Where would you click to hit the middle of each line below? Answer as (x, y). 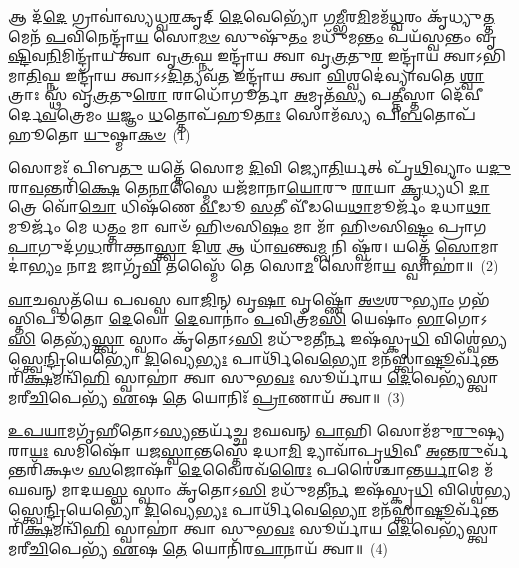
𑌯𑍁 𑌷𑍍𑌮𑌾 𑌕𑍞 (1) (137, 133)
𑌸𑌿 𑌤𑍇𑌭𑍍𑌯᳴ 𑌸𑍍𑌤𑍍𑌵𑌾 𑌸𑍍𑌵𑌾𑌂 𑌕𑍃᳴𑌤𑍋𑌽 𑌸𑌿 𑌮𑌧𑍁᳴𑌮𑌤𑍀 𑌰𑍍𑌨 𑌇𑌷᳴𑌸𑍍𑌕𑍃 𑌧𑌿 (219, 337)
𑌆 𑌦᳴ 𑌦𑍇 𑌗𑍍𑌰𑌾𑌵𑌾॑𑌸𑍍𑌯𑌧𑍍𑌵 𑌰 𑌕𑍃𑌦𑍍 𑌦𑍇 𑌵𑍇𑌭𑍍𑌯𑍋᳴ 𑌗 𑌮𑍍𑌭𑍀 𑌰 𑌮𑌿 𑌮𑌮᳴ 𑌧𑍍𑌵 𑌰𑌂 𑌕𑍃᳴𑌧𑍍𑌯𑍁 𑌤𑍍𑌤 (251, 16)
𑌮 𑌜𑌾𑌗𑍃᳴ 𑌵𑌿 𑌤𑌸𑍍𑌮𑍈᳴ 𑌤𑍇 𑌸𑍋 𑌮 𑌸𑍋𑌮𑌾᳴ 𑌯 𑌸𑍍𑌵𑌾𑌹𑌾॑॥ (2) (293, 265)
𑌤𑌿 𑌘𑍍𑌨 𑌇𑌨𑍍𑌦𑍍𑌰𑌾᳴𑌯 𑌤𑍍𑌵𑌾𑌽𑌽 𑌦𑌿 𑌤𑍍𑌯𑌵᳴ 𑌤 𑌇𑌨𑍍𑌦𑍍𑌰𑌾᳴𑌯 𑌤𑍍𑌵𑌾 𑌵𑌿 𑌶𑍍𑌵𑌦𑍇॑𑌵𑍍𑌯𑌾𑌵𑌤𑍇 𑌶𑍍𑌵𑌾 (255, 74)
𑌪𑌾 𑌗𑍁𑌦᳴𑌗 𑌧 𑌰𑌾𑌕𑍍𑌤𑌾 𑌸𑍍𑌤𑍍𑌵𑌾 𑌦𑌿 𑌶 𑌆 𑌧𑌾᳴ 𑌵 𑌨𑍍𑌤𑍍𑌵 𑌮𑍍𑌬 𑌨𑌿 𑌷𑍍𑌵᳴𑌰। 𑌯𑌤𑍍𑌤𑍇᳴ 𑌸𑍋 (244, 245)
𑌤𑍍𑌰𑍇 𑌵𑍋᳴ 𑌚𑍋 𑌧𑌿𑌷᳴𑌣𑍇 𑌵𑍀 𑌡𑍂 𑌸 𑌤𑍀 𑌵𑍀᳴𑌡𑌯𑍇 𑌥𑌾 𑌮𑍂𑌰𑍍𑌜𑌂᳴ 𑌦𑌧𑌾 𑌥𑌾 (249, 206)
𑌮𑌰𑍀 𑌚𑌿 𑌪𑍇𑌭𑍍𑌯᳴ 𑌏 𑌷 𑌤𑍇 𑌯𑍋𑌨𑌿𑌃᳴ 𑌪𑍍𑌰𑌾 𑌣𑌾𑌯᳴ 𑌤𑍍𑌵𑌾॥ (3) (206, 396)
